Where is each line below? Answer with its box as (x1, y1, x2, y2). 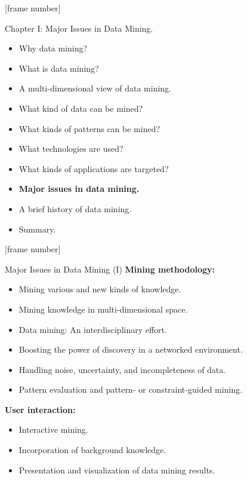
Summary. (18, 222, 56, 235)
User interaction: (5, 403, 76, 415)
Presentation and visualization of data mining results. (18, 463, 215, 476)
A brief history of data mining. (18, 202, 132, 215)
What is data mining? (18, 62, 99, 74)
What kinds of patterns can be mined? (18, 122, 160, 134)
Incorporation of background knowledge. (18, 444, 166, 456)
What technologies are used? (18, 142, 123, 155)
